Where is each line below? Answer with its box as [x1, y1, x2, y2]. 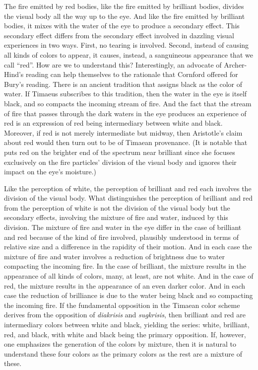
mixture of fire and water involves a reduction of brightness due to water [4, 251, 225, 261]
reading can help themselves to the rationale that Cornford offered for [26, 69, 238, 79]
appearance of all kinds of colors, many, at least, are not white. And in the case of [4, 271, 254, 281]
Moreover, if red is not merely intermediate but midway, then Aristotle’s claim [4, 127, 243, 138]
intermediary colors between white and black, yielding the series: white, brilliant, [4, 319, 250, 329]
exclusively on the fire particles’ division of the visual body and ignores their [4, 156, 237, 167]
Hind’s [4, 69, 24, 79]
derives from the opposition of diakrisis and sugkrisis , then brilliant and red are [4, 309, 246, 320]
